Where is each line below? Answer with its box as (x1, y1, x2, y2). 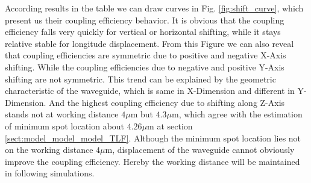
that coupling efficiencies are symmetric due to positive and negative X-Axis (5, 49, 286, 61)
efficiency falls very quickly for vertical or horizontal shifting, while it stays (5, 25, 281, 38)
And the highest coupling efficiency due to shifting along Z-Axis (48, 96, 285, 108)
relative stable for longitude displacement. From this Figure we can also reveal (5, 37, 294, 49)
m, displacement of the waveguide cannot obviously (105, 143, 295, 156)
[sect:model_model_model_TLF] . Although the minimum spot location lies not (5, 131, 301, 144)
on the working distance (5, 143, 93, 156)
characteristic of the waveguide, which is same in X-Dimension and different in (5, 84, 295, 97)
